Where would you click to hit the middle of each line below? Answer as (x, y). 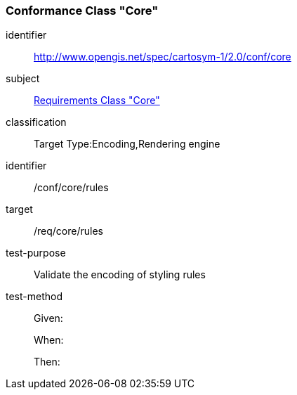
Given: (48, 318)
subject (23, 79)
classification (36, 122)
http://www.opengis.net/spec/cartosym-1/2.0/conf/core (163, 57)
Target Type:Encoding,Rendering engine (127, 144)
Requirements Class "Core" (97, 101)
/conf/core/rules (71, 188)
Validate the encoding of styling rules (120, 275)
